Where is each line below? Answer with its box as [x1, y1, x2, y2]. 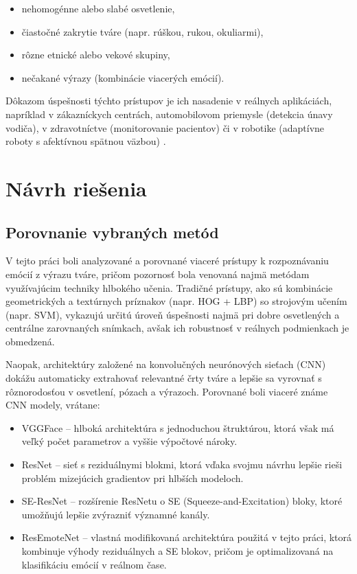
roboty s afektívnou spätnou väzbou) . [5, 134, 166, 148]
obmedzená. [5, 334, 55, 348]
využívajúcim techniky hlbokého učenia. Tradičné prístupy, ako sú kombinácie [5, 280, 333, 295]
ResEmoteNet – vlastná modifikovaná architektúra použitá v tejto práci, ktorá [21, 530, 352, 544]
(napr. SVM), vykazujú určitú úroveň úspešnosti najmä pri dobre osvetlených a [5, 307, 340, 321]
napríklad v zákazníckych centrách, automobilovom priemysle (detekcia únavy [5, 106, 333, 121]
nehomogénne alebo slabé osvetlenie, [21, 1, 175, 15]
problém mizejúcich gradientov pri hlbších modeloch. [21, 470, 244, 485]
